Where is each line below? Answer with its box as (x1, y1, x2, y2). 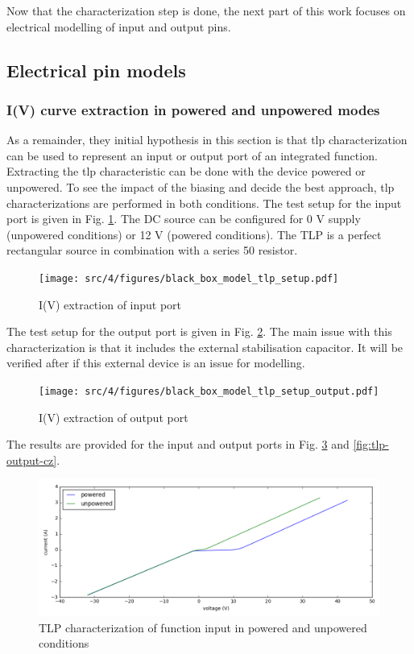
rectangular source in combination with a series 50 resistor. (6, 242, 298, 259)
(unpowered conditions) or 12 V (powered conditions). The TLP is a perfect (6, 226, 382, 242)
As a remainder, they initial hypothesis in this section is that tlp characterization (6, 131, 408, 148)
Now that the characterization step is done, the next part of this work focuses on (6, 2, 406, 19)
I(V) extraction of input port (39, 296, 182, 313)
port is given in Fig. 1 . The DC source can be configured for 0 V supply (6, 210, 361, 227)
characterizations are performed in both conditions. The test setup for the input (6, 194, 402, 211)
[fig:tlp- (353, 436, 389, 453)
